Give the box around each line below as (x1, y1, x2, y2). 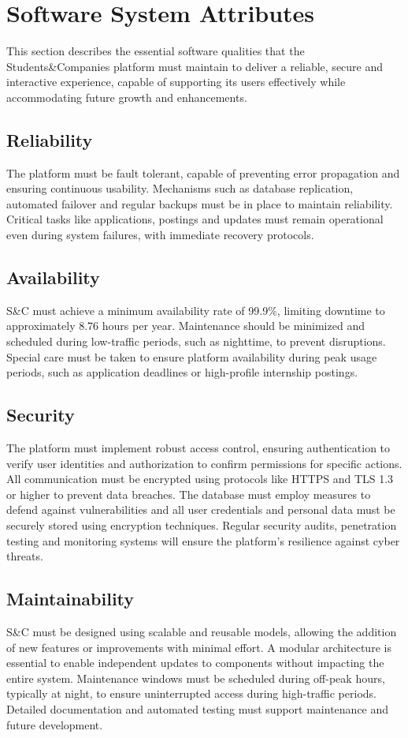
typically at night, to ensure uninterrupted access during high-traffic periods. (6, 685, 376, 702)
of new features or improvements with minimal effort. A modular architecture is (6, 639, 391, 655)
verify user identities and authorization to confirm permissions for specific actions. (6, 455, 402, 471)
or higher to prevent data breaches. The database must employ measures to (6, 485, 371, 502)
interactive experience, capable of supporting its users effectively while (6, 73, 346, 90)
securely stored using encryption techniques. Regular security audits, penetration (6, 517, 397, 534)
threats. (6, 548, 43, 564)
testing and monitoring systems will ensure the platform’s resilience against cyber (6, 532, 400, 549)
